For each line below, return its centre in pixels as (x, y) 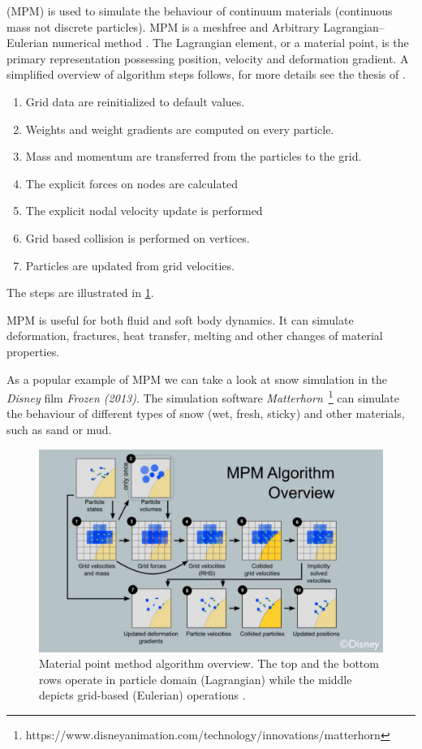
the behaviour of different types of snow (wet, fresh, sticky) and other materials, (206, 413)
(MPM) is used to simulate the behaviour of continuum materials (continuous (200, 11)
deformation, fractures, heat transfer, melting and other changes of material (195, 336)
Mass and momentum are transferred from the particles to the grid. (194, 156)
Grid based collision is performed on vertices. (138, 237)
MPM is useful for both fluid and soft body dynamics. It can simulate (180, 319)
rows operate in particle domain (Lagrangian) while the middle (196, 679)
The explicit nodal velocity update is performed (144, 211)
